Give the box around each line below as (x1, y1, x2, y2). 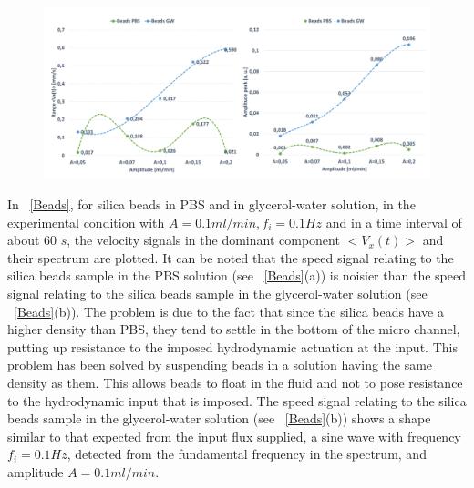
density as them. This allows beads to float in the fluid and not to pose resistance (7, 372, 463, 391)
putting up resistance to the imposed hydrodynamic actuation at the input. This (7, 337, 458, 356)
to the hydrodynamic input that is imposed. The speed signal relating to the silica (7, 391, 467, 410)
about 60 (7, 230, 57, 249)
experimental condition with (7, 212, 165, 231)
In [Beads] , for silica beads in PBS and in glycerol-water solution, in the (7, 194, 416, 213)
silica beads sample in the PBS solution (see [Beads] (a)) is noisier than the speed (7, 266, 466, 285)
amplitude (7, 462, 64, 481)
